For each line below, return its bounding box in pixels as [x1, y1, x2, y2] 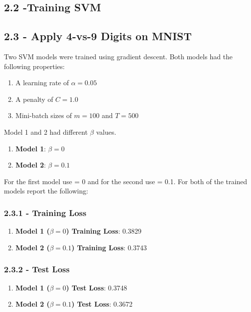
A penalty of [15, 94, 53, 104]
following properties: [4, 61, 65, 71]
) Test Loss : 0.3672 [71, 299, 133, 309]
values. [96, 126, 116, 137]
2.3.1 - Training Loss [4, 206, 87, 218]
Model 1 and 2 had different [4, 126, 88, 137]
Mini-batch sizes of [15, 110, 72, 120]
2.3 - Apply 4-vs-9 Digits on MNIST [4, 28, 192, 44]
